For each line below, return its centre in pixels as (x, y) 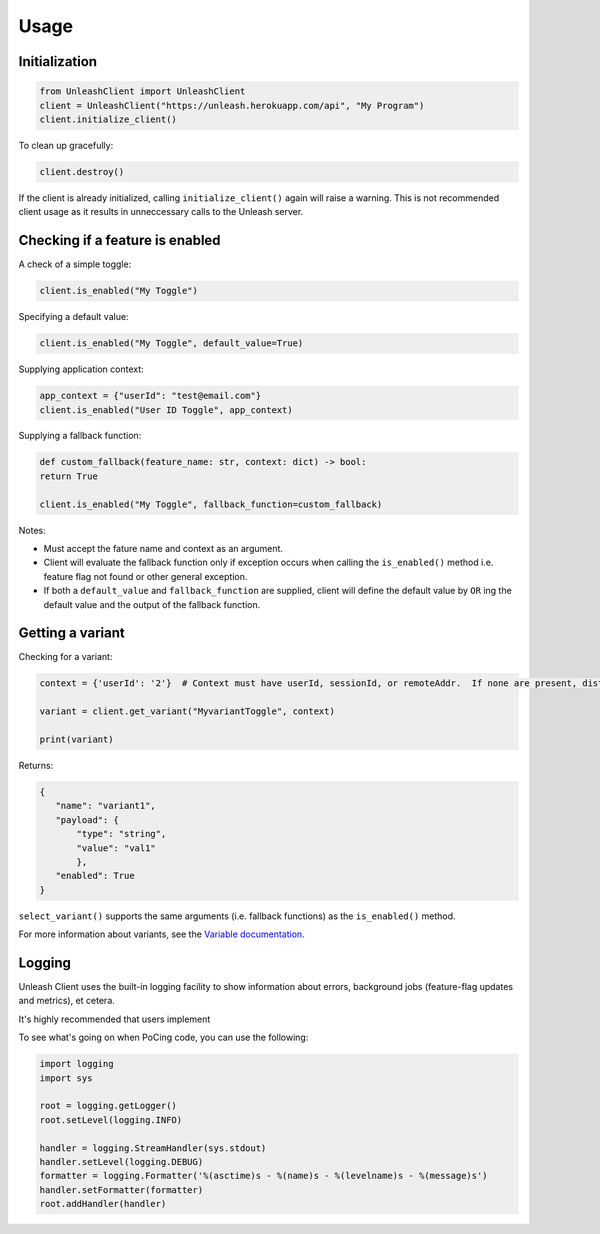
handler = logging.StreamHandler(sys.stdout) (153, 1148)
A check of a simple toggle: (75, 264)
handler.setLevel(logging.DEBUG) (121, 1161)
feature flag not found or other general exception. (145, 576)
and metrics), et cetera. (66, 1001)
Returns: (36, 766)
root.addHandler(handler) (103, 1204)
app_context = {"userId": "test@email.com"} (150, 396)
